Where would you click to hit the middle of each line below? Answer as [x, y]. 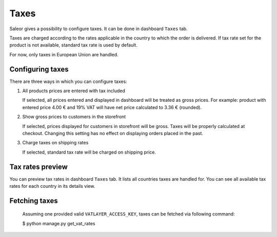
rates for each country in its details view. [52, 186]
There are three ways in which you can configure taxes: [68, 81]
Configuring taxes [39, 69]
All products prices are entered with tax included [74, 91]
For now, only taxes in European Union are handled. [64, 54]
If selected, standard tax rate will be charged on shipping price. [89, 152]
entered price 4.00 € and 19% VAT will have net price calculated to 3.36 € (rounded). [112, 107]
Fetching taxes [34, 200]
